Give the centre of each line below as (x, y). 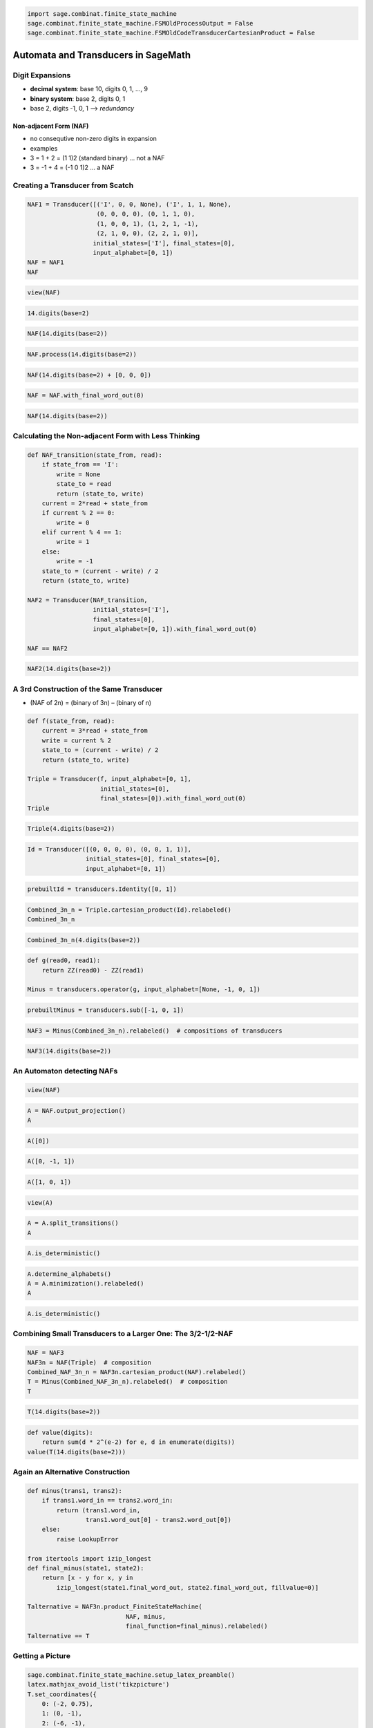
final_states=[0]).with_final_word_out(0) (173, 799)
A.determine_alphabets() (69, 1274)
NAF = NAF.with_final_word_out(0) (86, 395)
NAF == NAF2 (48, 648)
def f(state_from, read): (71, 721)
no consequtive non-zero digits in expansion (93, 139)
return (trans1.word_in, (98, 1510)
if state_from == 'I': (80, 464)
